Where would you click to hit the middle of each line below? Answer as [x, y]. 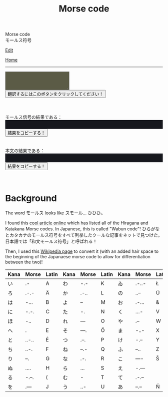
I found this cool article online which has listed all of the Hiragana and [77, 223]
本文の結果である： [25, 150]
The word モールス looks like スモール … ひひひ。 [55, 213]
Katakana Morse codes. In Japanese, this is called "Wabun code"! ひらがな [82, 229]
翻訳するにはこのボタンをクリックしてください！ [55, 94]
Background [31, 198]
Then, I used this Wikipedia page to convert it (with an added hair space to [82, 251]
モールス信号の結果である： [34, 117]
